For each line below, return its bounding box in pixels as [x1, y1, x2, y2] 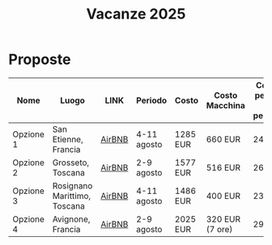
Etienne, [52, 133, 83, 145]
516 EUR [206, 162, 241, 173]
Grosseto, [52, 157, 90, 168]
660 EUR [206, 133, 241, 145]
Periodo [136, 95, 168, 106]
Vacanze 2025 [86, 5, 186, 23]
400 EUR [206, 190, 241, 201]
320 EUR [206, 213, 241, 225]
